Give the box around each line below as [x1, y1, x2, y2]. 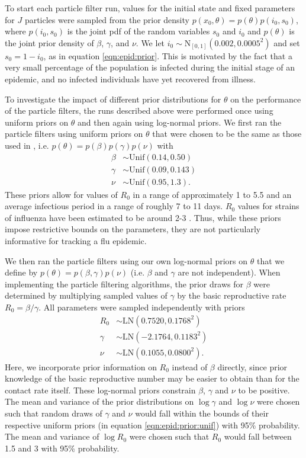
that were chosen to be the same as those [152, 127, 302, 140]
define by [5, 266, 38, 278]
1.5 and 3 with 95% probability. [5, 441, 120, 454]
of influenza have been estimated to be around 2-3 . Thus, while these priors [5, 211, 281, 223]
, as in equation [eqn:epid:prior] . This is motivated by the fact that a [43, 49, 292, 62]
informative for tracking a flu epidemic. [5, 235, 147, 246]
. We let [136, 36, 165, 49]
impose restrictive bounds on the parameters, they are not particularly [5, 223, 261, 235]
